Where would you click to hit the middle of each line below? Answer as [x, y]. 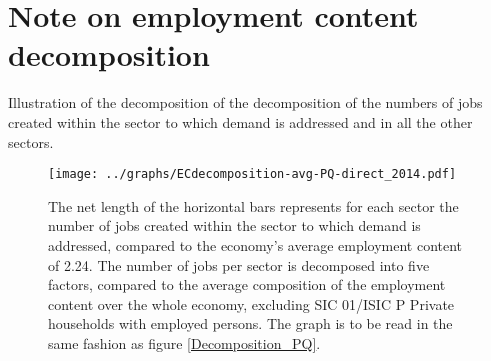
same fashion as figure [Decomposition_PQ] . [184, 342]
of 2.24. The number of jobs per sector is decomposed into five [239, 264]
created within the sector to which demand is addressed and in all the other [240, 121]
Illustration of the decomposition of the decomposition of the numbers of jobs [245, 102]
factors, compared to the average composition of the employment [247, 284]
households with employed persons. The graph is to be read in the [250, 323]
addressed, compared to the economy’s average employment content [255, 244]
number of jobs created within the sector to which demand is [234, 225]
